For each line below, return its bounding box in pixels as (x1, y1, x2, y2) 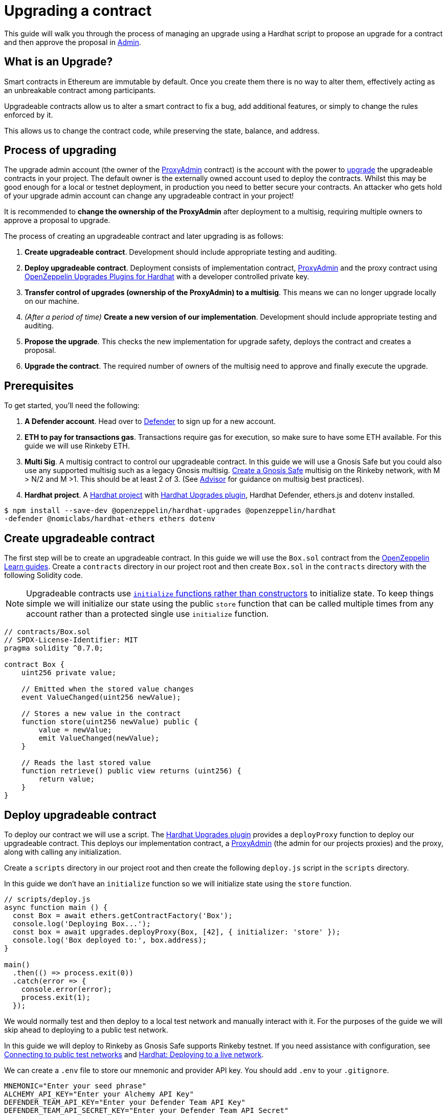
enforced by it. (4, 110, 53, 119)
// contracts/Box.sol (4, 628, 91, 636)
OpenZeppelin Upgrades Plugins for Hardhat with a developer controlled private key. (25, 272, 309, 281)
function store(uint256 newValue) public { (21, 718, 198, 726)
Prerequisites (4, 379, 74, 392)
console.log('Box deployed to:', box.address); (12, 935, 207, 944)
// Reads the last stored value (21, 759, 151, 767)
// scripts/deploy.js (4, 895, 91, 903)
